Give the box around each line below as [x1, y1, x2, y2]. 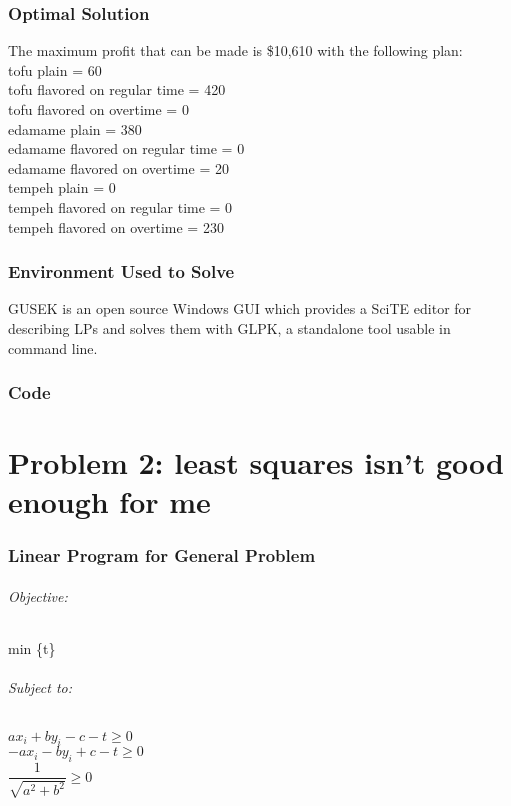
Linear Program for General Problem [8, 543, 316, 568]
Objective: [8, 586, 68, 606]
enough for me [8, 481, 211, 522]
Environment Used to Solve [8, 259, 235, 284]
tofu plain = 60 [8, 59, 102, 80]
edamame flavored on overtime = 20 [8, 157, 229, 178]
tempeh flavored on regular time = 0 [8, 196, 233, 217]
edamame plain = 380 [8, 118, 142, 139]
